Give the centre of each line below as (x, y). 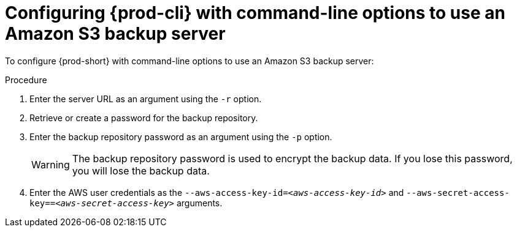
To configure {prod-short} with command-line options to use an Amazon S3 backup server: (190, 61)
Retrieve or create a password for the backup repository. (144, 118)
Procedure (26, 80)
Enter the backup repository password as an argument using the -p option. (181, 137)
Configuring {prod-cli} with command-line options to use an (255, 13)
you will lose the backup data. (141, 170)
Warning (51, 164)
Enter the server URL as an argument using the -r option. (146, 99)
